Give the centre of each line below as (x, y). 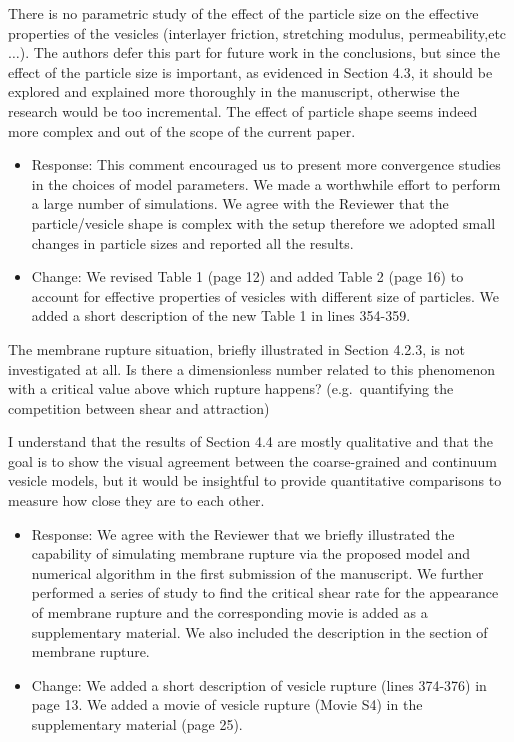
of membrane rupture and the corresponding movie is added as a (229, 612)
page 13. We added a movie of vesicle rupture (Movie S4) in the (227, 704)
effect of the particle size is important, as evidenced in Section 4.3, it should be (250, 71)
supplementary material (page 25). (137, 724)
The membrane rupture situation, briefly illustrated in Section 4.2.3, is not (237, 348)
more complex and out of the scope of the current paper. (182, 130)
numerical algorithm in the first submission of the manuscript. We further (257, 572)
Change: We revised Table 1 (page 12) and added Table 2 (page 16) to (247, 276)
